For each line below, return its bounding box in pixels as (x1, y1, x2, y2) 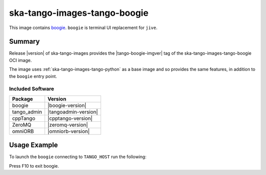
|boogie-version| (47, 102, 87, 108)
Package (12, 95, 33, 102)
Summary (9, 37, 40, 46)
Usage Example (9, 141, 58, 149)
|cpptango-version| (47, 115, 93, 122)
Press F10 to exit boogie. (9, 163, 59, 169)
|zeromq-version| (47, 121, 88, 128)
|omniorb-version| (47, 128, 90, 135)
